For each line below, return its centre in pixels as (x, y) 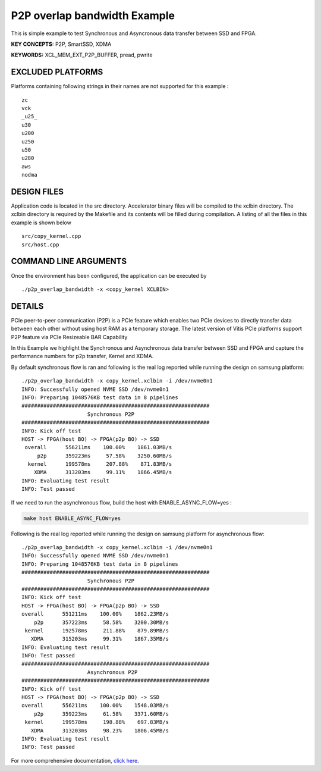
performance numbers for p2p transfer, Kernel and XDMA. (82, 356)
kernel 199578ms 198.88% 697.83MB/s (97, 722)
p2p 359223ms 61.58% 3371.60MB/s (101, 714)
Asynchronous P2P (112, 672)
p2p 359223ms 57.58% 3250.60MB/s (105, 456)
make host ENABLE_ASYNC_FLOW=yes (72, 518)
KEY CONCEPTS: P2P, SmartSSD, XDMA (61, 44)
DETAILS (27, 306)
